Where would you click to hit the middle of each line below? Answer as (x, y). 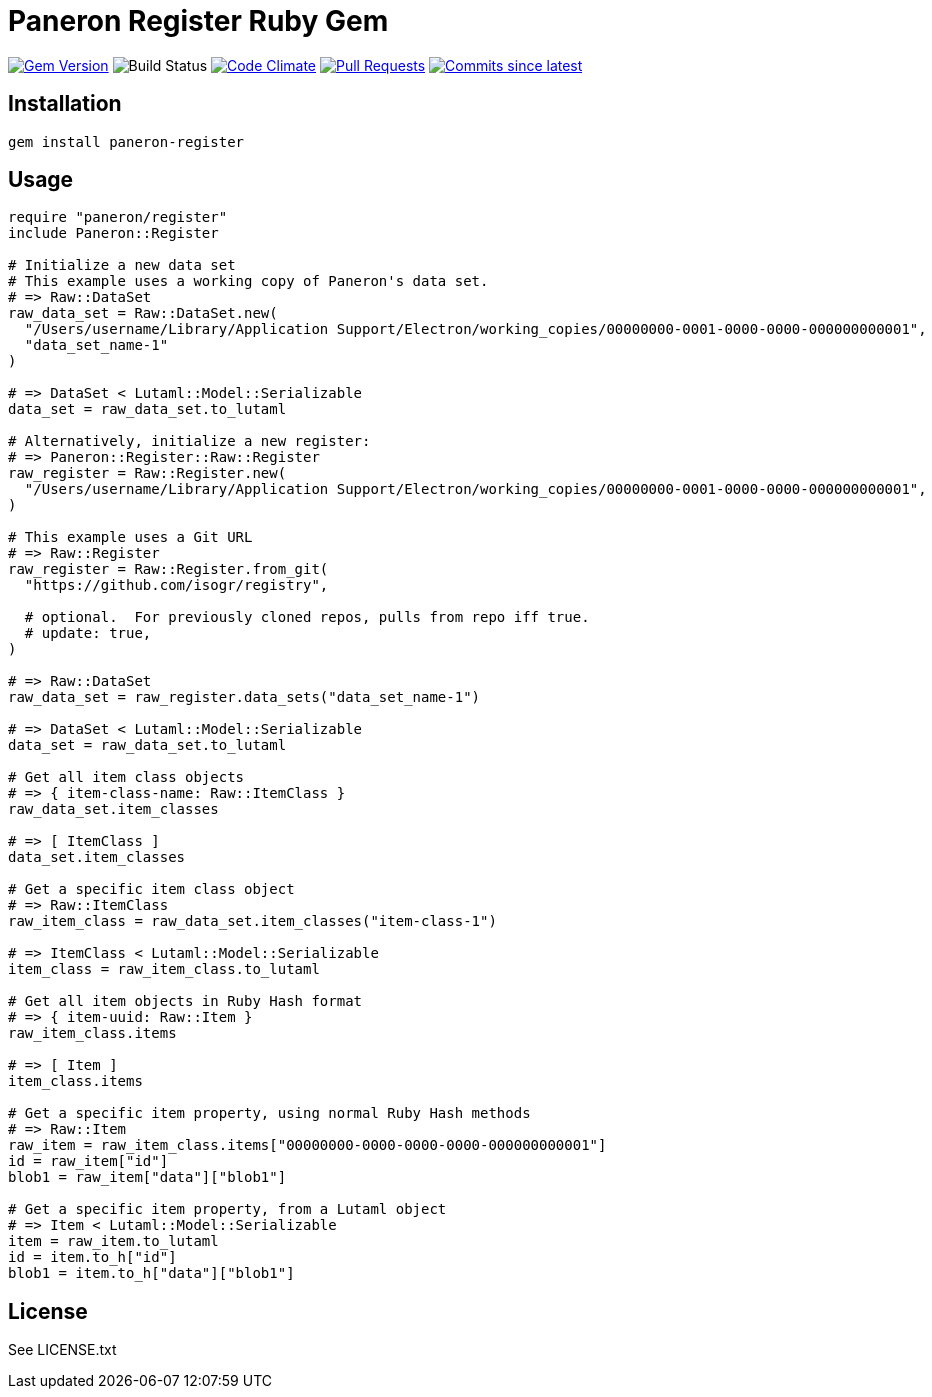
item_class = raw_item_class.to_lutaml (164, 969)
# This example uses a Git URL (130, 537)
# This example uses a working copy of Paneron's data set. (248, 281)
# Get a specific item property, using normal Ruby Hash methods (269, 1113)
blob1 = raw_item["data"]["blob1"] (147, 1177)
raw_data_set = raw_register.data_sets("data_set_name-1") (244, 697)
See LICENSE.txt (62, 1350)
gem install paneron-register (126, 141)
